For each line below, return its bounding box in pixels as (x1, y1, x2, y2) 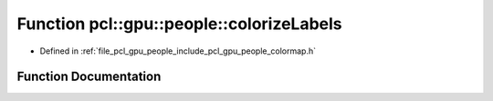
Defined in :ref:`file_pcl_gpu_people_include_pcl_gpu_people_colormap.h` (39, 45, 317, 56)
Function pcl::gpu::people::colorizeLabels (16, 14, 342, 34)
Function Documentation (16, 69, 162, 85)
